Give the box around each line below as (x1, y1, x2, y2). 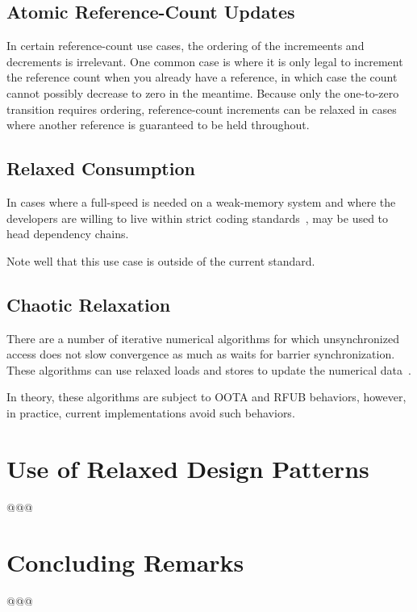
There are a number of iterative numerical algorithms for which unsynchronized (6, 329, 399, 346)
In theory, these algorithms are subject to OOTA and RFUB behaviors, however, (6, 388, 407, 405)
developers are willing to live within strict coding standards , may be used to (6, 209, 389, 226)
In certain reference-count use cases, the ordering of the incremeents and (6, 37, 365, 54)
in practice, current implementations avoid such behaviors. (6, 404, 295, 421)
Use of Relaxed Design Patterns (6, 451, 369, 484)
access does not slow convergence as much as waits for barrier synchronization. (6, 346, 395, 363)
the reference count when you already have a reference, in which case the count (6, 69, 398, 86)
